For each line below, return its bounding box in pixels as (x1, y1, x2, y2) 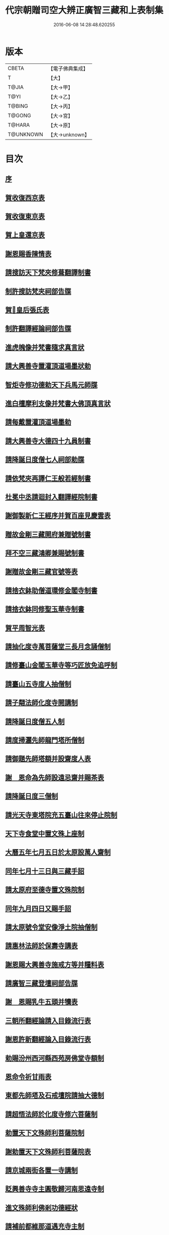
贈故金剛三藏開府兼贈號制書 (5, 530, 91, 539)
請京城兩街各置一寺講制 (5, 1166, 78, 1175)
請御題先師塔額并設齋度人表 (5, 754, 91, 763)
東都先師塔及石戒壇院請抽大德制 (5, 1091, 104, 1100)
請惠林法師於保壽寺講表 (5, 942, 78, 950)
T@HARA (8, 121, 30, 128)
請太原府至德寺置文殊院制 (5, 885, 84, 894)
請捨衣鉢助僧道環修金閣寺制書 (5, 586, 98, 595)
